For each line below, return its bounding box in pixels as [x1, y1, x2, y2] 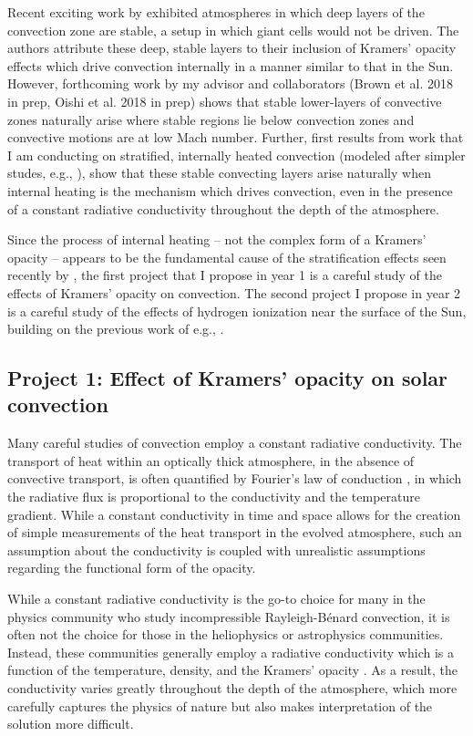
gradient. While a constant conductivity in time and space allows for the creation [7, 504, 461, 523]
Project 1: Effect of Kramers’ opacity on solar [7, 364, 448, 392]
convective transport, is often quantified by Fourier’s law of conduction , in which [7, 469, 462, 488]
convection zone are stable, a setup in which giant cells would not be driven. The [7, 20, 459, 39]
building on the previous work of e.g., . [7, 319, 224, 338]
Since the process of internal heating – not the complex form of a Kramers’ [7, 230, 427, 249]
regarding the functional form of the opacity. [7, 558, 256, 577]
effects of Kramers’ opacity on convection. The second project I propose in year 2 [7, 283, 461, 302]
